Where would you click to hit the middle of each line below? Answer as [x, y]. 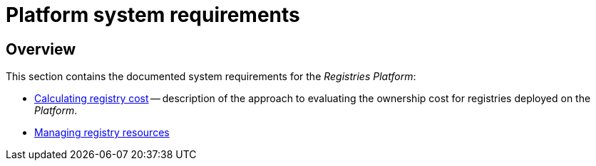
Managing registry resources [102, 133]
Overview [41, 49]
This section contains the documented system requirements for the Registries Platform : [211, 77]
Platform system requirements [153, 15]
